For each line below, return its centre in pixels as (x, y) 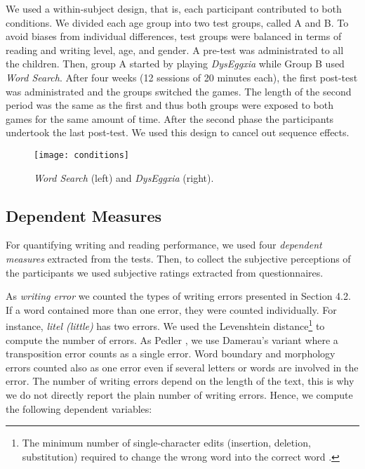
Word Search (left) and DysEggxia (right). (124, 177)
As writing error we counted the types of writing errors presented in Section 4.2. (178, 296)
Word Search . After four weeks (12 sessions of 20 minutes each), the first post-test (182, 77)
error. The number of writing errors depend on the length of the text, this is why (180, 381)
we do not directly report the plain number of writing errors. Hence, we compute (179, 394)
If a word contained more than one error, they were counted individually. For (171, 309)
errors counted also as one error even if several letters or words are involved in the (182, 367)
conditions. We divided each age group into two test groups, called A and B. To (177, 22)
